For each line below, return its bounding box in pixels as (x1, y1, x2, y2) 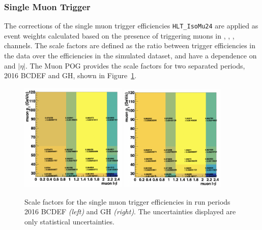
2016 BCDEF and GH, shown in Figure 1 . (4, 70, 137, 81)
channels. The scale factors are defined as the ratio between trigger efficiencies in (4, 40, 256, 51)
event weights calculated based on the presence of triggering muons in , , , (4, 30, 235, 41)
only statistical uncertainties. (24, 216, 114, 226)
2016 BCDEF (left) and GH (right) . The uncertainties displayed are (24, 206, 236, 217)
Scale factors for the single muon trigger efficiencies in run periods (24, 196, 230, 207)
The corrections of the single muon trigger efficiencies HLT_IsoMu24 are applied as (4, 20, 258, 31)
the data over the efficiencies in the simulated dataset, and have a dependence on (4, 50, 257, 61)
